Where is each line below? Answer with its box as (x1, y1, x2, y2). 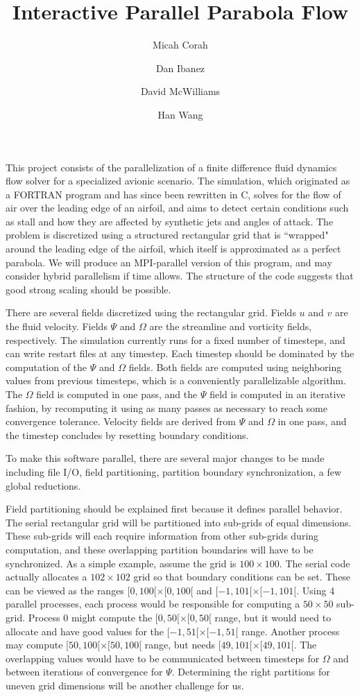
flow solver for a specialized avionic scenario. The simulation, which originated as (6, 173, 350, 188)
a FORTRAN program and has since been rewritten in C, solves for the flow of (6, 187, 341, 201)
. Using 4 (296, 583, 335, 597)
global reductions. (6, 478, 81, 492)
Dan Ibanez (155, 60, 205, 75)
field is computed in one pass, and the (36, 387, 198, 401)
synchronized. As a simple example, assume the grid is (6, 556, 237, 570)
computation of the (6, 359, 87, 374)
